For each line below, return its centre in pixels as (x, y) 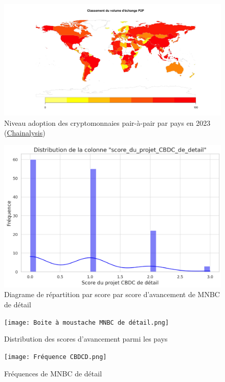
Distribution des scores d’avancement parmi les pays (86, 339)
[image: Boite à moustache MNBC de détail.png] (87, 322)
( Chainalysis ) (25, 133)
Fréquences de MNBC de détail (53, 373)
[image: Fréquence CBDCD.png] (55, 357)
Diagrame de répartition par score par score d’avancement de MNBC (112, 294)
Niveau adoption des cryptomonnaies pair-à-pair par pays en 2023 (107, 122)
